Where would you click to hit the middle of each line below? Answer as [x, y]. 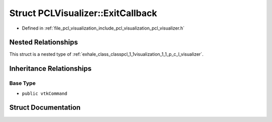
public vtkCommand [45, 93]
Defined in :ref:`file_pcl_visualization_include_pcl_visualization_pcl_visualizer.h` [103, 28]
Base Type [22, 83]
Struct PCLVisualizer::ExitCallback [83, 13]
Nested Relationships [44, 42]
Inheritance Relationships [50, 69]
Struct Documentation [45, 108]
